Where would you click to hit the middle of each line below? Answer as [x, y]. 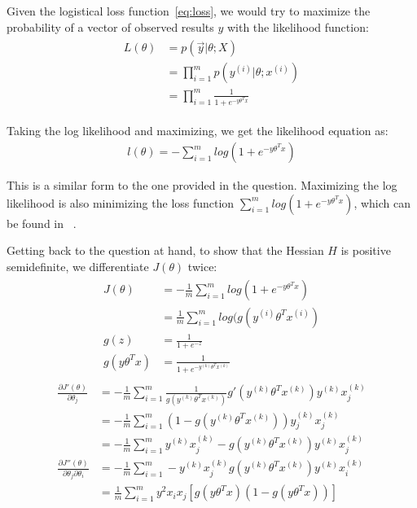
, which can [382, 202]
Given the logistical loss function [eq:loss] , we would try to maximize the [189, 11]
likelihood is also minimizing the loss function [121, 202]
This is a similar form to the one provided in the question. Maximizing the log [202, 185]
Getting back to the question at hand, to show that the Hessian [165, 250]
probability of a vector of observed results [110, 26]
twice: [202, 266]
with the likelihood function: [298, 26]
